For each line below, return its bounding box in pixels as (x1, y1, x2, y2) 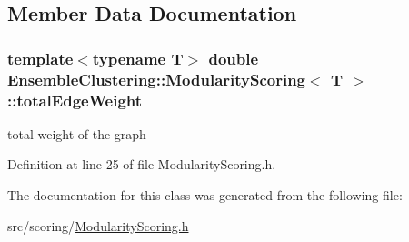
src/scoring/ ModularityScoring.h (7, 216, 189, 235)
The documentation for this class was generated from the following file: (7, 186, 403, 205)
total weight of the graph (7, 124, 146, 143)
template (7, 46, 74, 69)
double (208, 46, 259, 69)
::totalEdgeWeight (7, 88, 143, 111)
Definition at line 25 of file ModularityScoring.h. (7, 155, 276, 174)
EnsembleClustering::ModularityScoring (7, 67, 306, 90)
